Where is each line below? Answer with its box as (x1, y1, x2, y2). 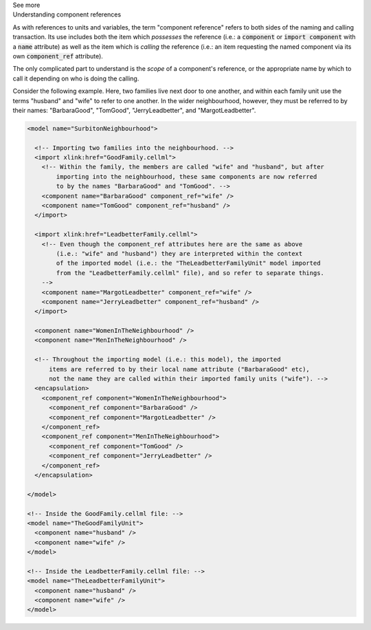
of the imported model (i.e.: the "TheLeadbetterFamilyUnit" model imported (56, 259, 321, 268)
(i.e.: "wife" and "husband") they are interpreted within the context (56, 250, 303, 257)
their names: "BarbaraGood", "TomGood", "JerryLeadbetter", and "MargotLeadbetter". (12, 106, 256, 114)
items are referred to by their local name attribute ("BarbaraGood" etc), (49, 365, 311, 373)
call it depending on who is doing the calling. (12, 74, 139, 83)
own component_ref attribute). (12, 52, 103, 60)
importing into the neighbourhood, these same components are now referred (56, 173, 317, 180)
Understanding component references (12, 10, 122, 19)
